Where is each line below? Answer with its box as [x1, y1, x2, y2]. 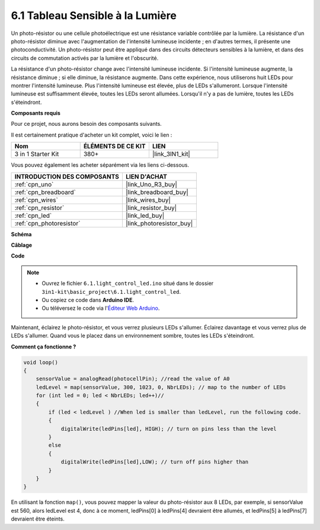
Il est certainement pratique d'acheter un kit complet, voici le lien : [11, 131, 172, 138]
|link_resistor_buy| [125, 204, 177, 212]
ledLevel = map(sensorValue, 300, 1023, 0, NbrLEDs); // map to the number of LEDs [36, 383, 286, 391]
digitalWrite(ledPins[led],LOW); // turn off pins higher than [60, 459, 249, 465]
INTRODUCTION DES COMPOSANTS [14, 172, 120, 180]
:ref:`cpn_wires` [14, 196, 59, 204]
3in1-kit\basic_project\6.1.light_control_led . [41, 288, 181, 295]
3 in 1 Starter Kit [14, 150, 59, 158]
